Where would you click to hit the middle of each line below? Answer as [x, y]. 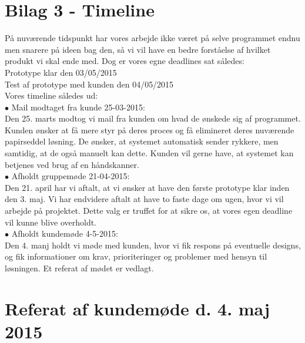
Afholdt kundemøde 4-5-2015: [65, 233]
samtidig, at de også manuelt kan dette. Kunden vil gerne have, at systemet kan [149, 153]
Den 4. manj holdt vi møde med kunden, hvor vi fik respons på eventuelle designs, [153, 245]
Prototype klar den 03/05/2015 [61, 72]
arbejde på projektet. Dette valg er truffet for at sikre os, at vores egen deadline [149, 211]
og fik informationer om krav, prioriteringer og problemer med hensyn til [136, 256]
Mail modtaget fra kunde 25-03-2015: [78, 107]
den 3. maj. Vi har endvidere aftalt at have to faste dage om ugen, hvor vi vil [144, 199]
